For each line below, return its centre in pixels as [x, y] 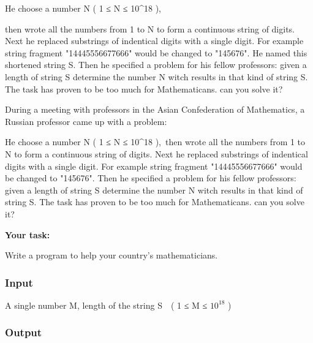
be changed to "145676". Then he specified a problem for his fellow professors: [151, 178]
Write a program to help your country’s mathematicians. [111, 255]
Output [24, 332]
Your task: [28, 234]
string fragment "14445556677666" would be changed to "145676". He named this [156, 52]
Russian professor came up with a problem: [86, 121]
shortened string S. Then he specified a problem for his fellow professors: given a [156, 65]
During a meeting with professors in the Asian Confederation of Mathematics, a [155, 109]
